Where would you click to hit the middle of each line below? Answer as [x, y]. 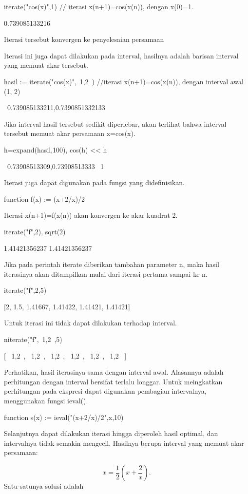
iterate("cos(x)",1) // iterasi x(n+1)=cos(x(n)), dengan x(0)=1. [99, 6]
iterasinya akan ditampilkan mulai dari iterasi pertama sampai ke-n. [106, 274]
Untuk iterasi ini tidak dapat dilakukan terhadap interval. [90, 323]
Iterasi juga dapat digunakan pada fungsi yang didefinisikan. [94, 182]
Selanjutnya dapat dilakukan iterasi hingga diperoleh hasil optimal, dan [111, 433]
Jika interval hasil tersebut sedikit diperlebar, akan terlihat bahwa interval [115, 123]
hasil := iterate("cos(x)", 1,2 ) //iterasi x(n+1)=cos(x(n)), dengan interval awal [124, 81]
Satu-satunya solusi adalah [44, 486]
